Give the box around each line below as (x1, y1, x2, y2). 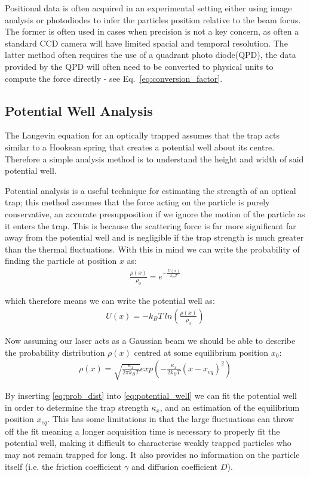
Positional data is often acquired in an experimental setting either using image (5, 2, 292, 14)
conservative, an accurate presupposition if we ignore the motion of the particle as (5, 207, 305, 220)
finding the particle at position (5, 254, 117, 267)
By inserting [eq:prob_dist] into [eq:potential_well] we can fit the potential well (5, 389, 297, 402)
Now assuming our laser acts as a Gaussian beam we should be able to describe (5, 334, 296, 346)
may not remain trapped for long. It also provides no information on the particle (5, 448, 300, 461)
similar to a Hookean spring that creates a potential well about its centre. (5, 140, 275, 153)
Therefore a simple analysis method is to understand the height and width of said (5, 152, 304, 165)
